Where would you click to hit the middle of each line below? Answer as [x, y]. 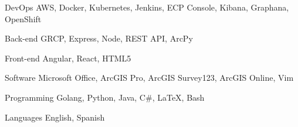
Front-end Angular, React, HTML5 [68, 58]
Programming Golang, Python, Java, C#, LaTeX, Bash [105, 97]
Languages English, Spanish [55, 117]
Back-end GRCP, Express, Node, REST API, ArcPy [99, 38]
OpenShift [23, 18]
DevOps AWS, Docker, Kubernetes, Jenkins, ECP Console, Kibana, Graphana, [147, 7]
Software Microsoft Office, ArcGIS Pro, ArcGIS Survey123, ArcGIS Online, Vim [149, 78]
